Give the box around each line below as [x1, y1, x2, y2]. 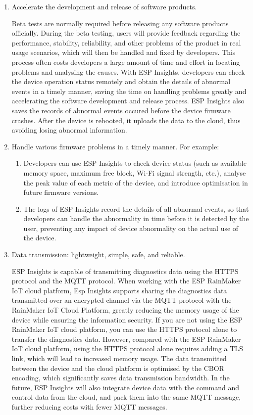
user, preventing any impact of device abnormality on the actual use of [23, 223, 239, 233]
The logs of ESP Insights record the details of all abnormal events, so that [23, 203, 249, 214]
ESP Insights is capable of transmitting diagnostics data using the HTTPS [11, 266, 239, 276]
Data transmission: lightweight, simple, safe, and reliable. [11, 249, 185, 260]
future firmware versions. [23, 187, 99, 197]
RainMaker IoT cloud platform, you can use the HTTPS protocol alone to [11, 324, 237, 334]
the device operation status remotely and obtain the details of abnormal [11, 76, 231, 87]
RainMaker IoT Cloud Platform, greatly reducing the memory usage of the [11, 305, 239, 315]
